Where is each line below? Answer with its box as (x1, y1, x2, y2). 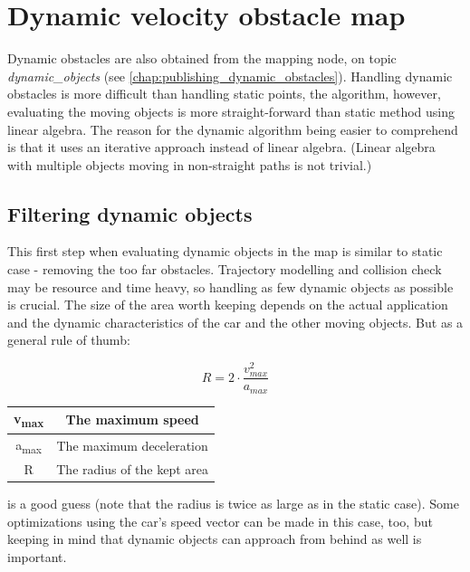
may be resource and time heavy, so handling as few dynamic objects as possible (7, 277, 454, 296)
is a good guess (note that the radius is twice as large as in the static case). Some (7, 493, 459, 512)
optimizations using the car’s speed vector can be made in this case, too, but (7, 511, 433, 530)
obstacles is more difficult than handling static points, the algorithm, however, (7, 84, 441, 103)
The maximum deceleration (56, 435, 208, 454)
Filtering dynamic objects (7, 199, 253, 227)
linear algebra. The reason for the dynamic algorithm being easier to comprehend (7, 119, 458, 138)
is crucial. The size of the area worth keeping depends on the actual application (7, 295, 448, 314)
